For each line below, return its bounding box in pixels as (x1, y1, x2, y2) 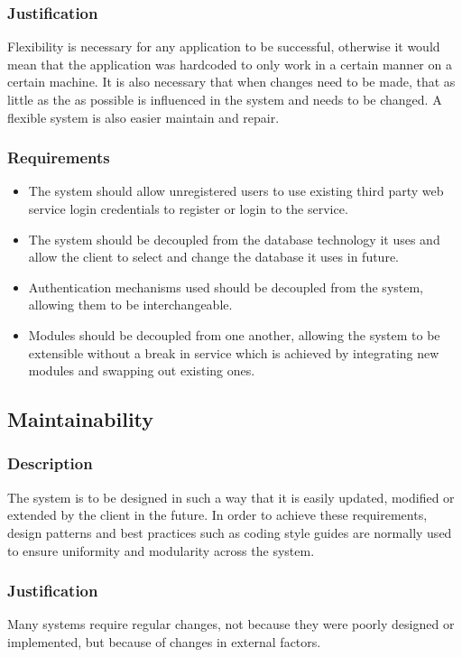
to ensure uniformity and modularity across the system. (7, 541, 315, 560)
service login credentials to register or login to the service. (28, 199, 348, 217)
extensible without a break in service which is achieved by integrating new (28, 343, 439, 362)
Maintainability (7, 405, 154, 433)
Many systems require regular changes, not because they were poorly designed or (7, 615, 455, 634)
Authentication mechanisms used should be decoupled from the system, (28, 277, 424, 296)
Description (7, 452, 93, 475)
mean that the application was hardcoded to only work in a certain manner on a (7, 54, 452, 73)
